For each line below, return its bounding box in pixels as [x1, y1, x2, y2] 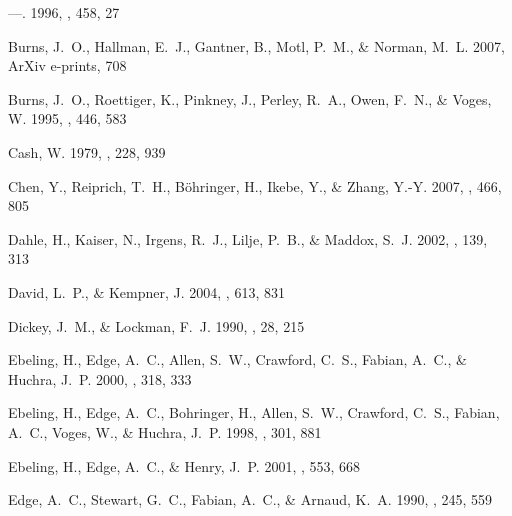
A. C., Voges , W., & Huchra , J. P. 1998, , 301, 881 [8, 421, 322, 442]
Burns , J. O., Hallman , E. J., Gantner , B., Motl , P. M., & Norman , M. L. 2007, [8, 35, 505, 56]
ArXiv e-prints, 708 [8, 55, 127, 76]
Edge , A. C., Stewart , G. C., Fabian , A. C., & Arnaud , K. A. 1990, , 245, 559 [8, 489, 493, 510]
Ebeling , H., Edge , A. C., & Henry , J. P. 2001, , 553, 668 [8, 455, 361, 476]
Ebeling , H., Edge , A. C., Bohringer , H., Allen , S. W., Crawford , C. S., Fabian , [8, 402, 500, 423]
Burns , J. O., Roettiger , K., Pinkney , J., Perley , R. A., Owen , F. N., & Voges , [8, 88, 492, 109]
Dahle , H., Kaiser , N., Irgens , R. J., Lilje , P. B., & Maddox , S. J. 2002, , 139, [8, 228, 488, 249]
